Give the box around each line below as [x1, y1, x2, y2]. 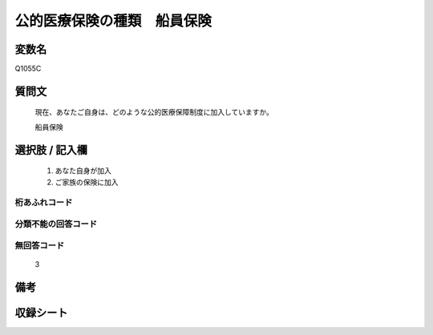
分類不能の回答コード [14, 218, 98, 229]
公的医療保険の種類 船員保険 [14, 12, 212, 30]
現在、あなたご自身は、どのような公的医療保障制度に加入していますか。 [34, 107, 274, 117]
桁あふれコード [14, 197, 73, 208]
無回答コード [14, 240, 65, 251]
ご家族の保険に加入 [55, 177, 119, 187]
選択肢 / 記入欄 [14, 143, 88, 156]
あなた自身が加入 [55, 166, 111, 176]
